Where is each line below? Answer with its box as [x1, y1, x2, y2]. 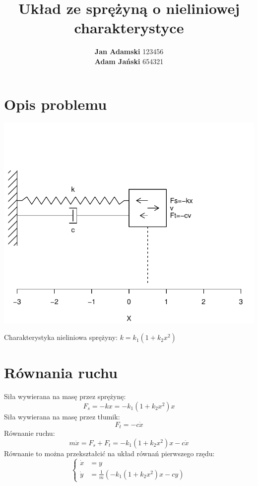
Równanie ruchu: [4, 428, 55, 438]
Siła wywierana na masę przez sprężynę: [4, 391, 126, 402]
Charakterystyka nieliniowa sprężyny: [4, 332, 118, 342]
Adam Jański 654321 [94, 56, 164, 66]
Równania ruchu [4, 362, 118, 383]
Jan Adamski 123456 [94, 46, 164, 57]
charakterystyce [74, 17, 184, 38]
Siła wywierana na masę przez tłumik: [4, 411, 120, 421]
